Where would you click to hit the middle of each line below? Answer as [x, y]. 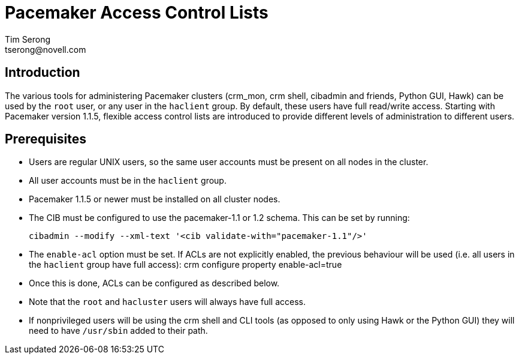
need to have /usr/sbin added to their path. [118, 331]
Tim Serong [28, 39]
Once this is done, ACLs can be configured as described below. [154, 283]
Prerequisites [46, 139]
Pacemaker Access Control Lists [137, 13]
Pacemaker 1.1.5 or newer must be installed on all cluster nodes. [155, 199]
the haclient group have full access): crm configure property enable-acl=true [185, 265]
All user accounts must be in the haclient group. [128, 181]
